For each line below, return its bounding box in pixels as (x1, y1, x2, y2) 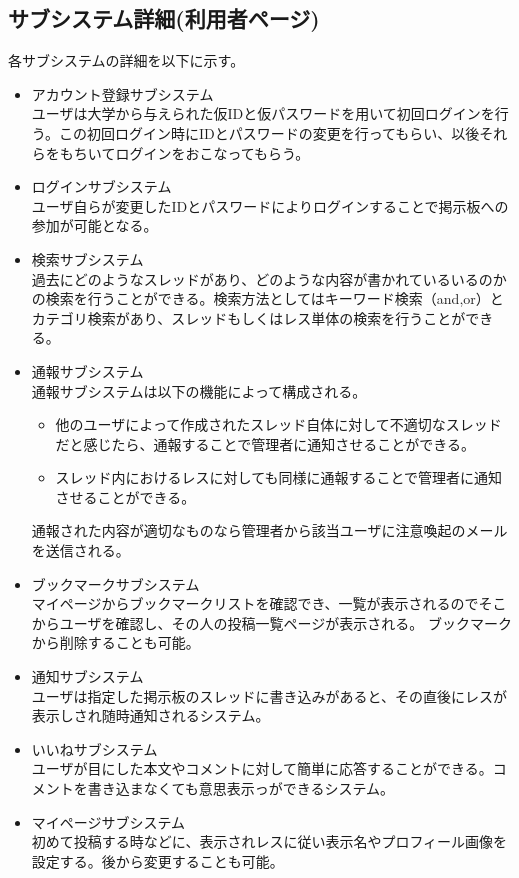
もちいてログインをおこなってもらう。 (59, 142, 310, 163)
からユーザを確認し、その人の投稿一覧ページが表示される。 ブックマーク (31, 612, 512, 633)
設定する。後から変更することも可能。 (31, 850, 284, 871)
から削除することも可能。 (31, 632, 200, 653)
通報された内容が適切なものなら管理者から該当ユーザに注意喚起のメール (31, 520, 508, 541)
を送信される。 (31, 540, 130, 561)
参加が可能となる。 (31, 215, 158, 236)
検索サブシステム (31, 248, 144, 269)
